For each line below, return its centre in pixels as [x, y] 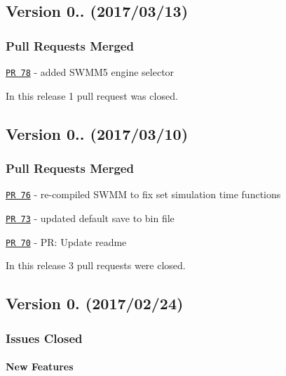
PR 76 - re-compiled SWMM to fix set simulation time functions [143, 194]
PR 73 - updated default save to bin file [90, 218]
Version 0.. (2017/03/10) [97, 133]
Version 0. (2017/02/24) [95, 303]
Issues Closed [44, 338]
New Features [40, 367]
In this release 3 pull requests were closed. [96, 265]
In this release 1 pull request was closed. [92, 95]
